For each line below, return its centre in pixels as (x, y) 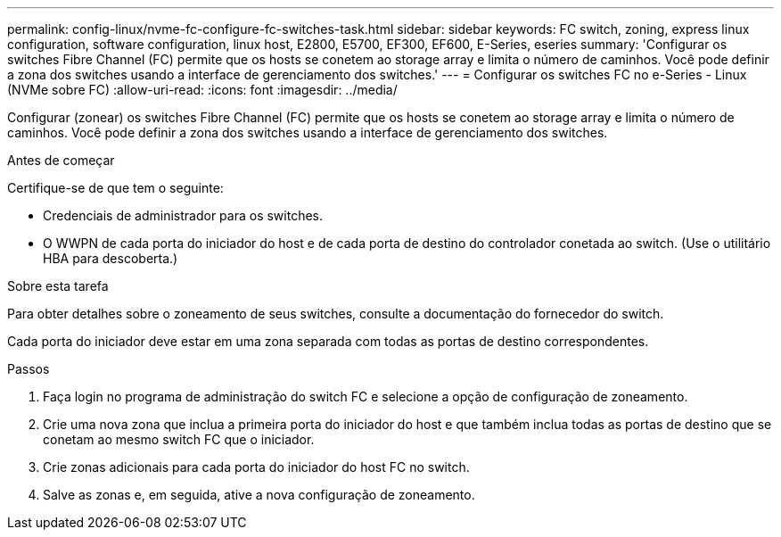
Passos (29, 369)
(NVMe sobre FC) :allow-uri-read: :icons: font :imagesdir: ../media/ (202, 90)
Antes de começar (61, 160)
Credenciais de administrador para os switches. (183, 215)
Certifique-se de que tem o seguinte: (115, 188)
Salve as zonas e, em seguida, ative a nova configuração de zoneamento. (259, 495)
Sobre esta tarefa (58, 286)
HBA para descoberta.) (111, 258)
